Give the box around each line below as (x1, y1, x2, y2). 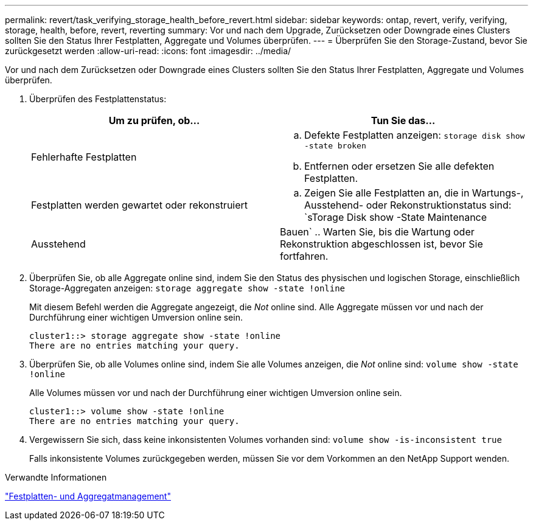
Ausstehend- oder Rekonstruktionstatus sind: (304, 199, 512, 211)
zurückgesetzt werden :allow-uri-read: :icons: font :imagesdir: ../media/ (5, 46, 291, 56)
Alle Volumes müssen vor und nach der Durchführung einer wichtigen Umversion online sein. (29, 388, 402, 398)
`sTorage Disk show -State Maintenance (304, 211, 487, 223)
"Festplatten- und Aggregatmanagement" (5, 491, 171, 501)
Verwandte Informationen (5, 472, 107, 482)
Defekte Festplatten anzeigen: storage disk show (304, 129, 525, 141)
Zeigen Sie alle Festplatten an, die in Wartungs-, (304, 187, 524, 199)
